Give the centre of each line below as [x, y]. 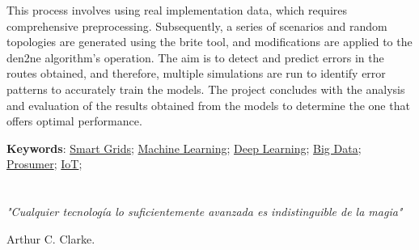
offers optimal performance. [74, 121]
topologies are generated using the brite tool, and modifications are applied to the [209, 42]
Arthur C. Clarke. [51, 238]
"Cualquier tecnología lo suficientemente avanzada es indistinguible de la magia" [205, 212]
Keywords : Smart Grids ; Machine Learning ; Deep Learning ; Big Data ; [184, 148]
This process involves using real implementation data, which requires [177, 10]
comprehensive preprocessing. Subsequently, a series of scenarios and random [197, 25]
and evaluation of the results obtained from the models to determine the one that [208, 105]
